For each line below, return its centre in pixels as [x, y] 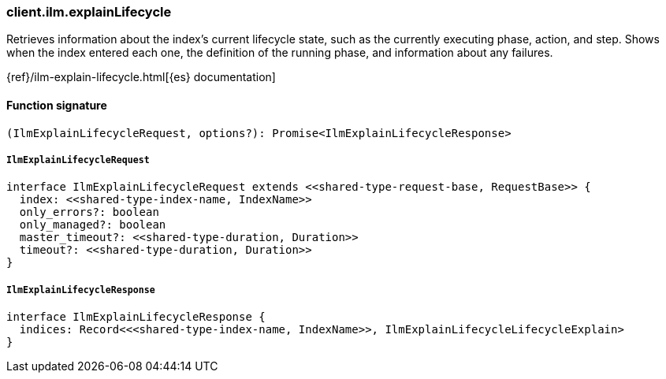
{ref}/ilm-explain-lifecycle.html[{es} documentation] [141, 77]
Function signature [57, 105]
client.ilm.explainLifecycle [89, 12]
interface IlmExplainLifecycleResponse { [136, 317]
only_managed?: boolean [93, 225]
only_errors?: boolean [89, 212]
